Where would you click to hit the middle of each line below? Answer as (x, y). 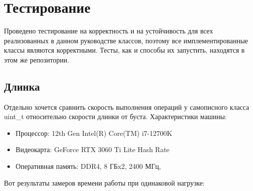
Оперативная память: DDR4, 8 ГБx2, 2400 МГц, (88, 166)
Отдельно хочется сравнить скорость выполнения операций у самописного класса (126, 107)
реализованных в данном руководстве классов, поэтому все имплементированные (126, 40)
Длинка (22, 86)
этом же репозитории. (37, 59)
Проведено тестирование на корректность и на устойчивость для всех (108, 31)
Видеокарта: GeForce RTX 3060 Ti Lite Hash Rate (92, 149)
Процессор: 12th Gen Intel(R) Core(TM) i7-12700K (94, 133)
